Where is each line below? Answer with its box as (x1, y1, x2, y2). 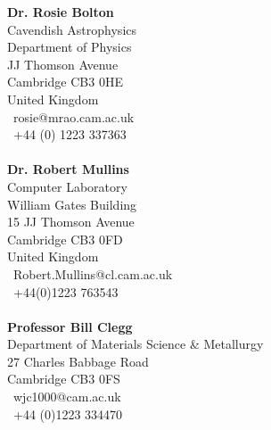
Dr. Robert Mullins (7, 160, 129, 178)
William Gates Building (7, 194, 137, 213)
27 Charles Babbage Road (7, 351, 149, 370)
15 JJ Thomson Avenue (7, 212, 135, 231)
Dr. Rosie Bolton (7, 3, 114, 21)
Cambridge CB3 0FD (7, 229, 123, 248)
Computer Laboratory (7, 177, 127, 195)
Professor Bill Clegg (7, 317, 133, 335)
